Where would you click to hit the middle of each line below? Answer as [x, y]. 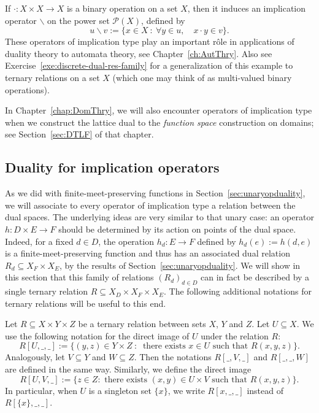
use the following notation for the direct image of [97, 335]
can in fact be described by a [255, 277]
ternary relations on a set [52, 77]
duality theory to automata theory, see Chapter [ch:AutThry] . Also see [139, 53]
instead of [265, 390]
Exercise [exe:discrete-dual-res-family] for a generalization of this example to [149, 65]
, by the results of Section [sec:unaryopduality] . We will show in [180, 265]
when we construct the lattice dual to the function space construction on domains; [159, 122]
